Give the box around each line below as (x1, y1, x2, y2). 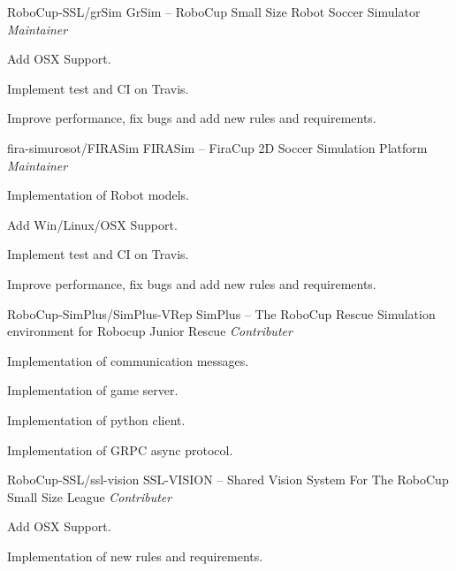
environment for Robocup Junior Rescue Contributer (7, 322, 293, 340)
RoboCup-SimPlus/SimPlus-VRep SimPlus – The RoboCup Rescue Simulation (7, 304, 436, 323)
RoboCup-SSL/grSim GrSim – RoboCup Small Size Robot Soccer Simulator (7, 3, 421, 20)
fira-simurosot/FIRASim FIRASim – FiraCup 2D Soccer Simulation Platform (7, 138, 428, 156)
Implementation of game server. (7, 381, 179, 400)
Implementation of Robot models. (7, 186, 189, 204)
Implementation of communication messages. (7, 351, 249, 369)
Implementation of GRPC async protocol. (7, 440, 233, 459)
